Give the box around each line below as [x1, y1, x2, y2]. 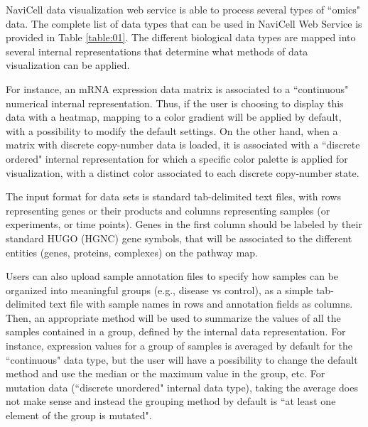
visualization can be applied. [6, 58, 130, 72]
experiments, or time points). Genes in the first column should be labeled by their [6, 217, 362, 232]
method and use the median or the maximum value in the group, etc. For [6, 366, 325, 381]
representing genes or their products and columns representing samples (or [6, 202, 330, 217]
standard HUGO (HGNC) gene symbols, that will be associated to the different [6, 230, 352, 245]
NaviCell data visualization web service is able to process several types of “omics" [6, 2, 360, 16]
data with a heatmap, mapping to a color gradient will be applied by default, [6, 109, 342, 124]
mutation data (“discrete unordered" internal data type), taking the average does [6, 379, 358, 394]
